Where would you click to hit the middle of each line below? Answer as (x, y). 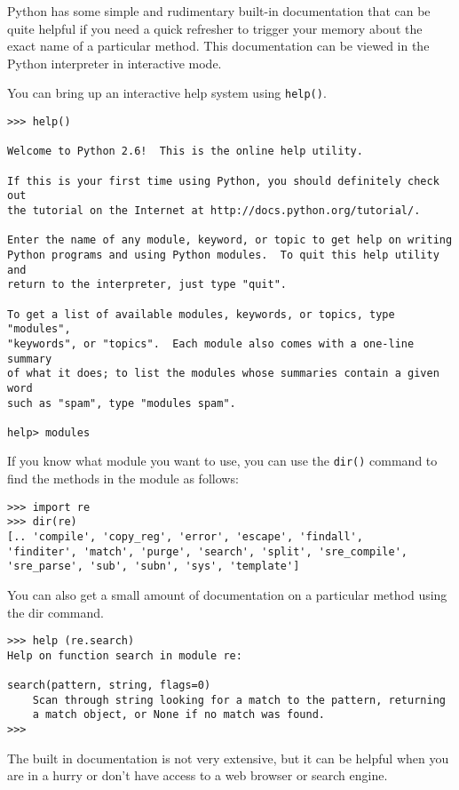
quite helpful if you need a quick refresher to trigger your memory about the (215, 28)
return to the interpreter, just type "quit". (147, 285)
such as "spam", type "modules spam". (122, 403)
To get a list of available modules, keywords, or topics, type (201, 314)
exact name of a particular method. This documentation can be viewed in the (218, 46)
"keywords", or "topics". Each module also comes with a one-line (211, 343)
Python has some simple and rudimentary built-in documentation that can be (219, 11)
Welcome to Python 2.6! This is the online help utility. (185, 152)
